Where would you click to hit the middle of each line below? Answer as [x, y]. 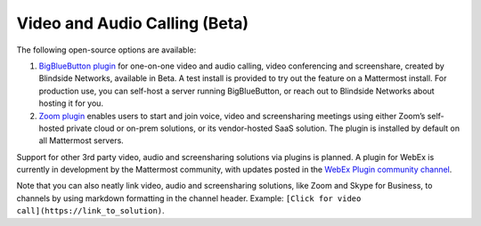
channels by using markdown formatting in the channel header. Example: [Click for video [189, 198]
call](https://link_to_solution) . [90, 211]
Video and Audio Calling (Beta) [133, 23]
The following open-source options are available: [106, 50]
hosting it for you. [71, 103]
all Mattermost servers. [81, 141]
